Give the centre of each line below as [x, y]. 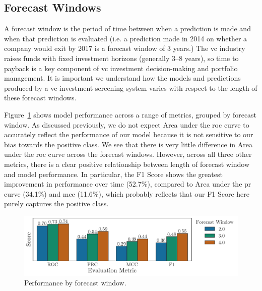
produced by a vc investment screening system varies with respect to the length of [131, 88]
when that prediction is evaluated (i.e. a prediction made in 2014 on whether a [126, 38]
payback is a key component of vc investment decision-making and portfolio [121, 68]
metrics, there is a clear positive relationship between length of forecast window [127, 164]
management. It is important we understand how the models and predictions [122, 78]
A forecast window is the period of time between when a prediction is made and [127, 28]
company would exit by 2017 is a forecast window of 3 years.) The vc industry [125, 48]
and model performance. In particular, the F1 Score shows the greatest [113, 174]
